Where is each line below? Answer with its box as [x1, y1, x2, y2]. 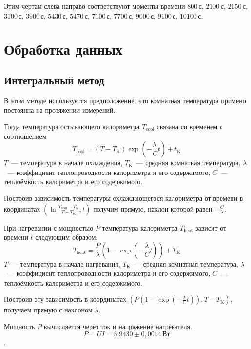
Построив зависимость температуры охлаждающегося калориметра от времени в [4, 193, 243, 203]
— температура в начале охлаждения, [11, 157, 123, 168]
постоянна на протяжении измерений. [4, 105, 116, 115]
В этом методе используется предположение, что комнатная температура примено [4, 95, 246, 105]
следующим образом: [35, 232, 98, 242]
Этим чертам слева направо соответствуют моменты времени [4, 1, 185, 11]
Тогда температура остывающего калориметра [4, 121, 140, 131]
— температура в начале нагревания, [11, 258, 120, 269]
